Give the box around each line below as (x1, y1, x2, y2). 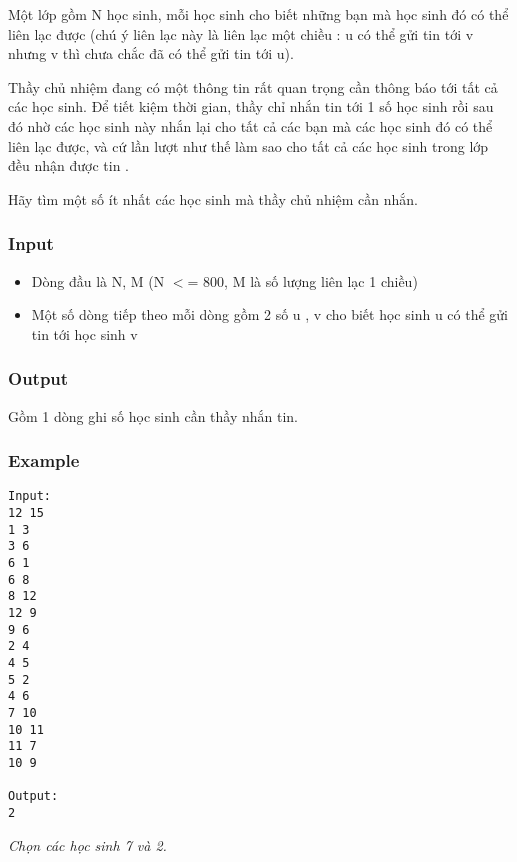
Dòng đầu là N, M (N (31, 270, 165, 291)
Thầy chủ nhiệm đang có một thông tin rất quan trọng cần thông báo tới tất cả (8, 76, 498, 97)
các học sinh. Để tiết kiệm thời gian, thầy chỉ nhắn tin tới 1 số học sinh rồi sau (8, 96, 494, 117)
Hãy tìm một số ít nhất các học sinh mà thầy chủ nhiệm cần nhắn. (8, 188, 419, 209)
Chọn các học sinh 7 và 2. (8, 834, 167, 855)
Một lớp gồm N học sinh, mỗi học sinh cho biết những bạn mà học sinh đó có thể (8, 4, 509, 24)
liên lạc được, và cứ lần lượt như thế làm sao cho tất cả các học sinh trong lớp (8, 135, 489, 156)
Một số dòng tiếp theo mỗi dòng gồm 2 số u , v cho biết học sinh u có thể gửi (31, 304, 508, 325)
